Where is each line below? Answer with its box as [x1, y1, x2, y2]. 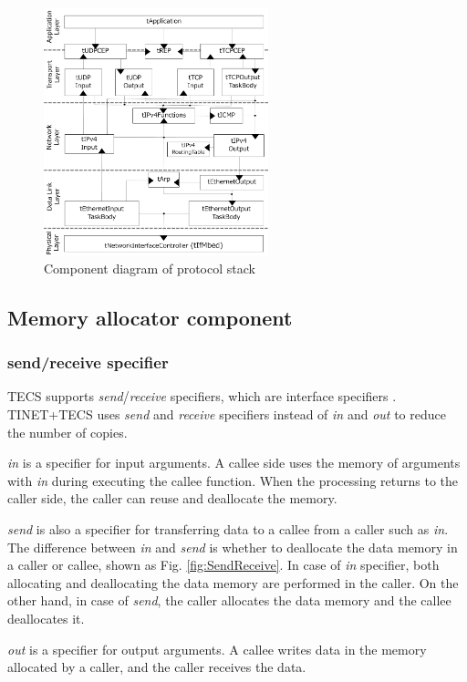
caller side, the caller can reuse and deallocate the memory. [7, 489, 337, 508]
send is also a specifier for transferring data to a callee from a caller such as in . [7, 520, 449, 539]
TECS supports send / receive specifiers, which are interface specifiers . [7, 387, 397, 406]
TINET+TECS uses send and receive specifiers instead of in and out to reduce [7, 405, 446, 424]
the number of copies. [7, 422, 128, 441]
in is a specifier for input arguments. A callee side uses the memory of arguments [7, 453, 461, 472]
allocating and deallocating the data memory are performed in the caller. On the [7, 573, 459, 592]
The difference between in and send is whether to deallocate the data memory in [7, 537, 458, 556]
